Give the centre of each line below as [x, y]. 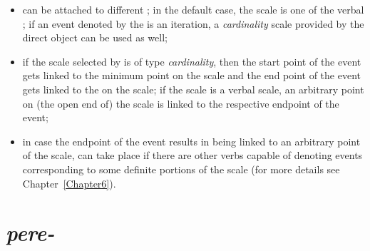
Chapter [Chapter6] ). [69, 183]
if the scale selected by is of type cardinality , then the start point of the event [192, 61]
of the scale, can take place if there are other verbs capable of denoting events [192, 155]
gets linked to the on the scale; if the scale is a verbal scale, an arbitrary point [193, 89]
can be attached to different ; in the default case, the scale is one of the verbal [193, 9]
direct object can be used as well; [95, 37]
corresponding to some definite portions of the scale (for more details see [181, 169]
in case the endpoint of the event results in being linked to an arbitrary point [191, 141]
